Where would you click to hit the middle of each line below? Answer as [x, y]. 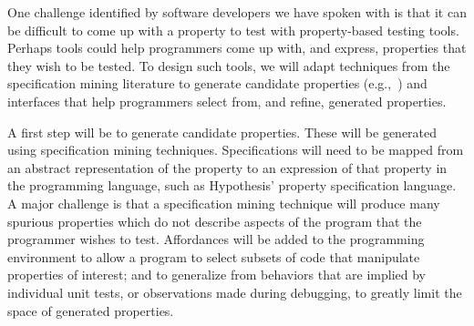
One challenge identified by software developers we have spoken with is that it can [237, 12]
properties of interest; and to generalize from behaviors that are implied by [217, 275]
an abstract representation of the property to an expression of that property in [227, 167]
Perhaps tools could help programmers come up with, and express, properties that [237, 48]
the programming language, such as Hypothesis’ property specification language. [232, 185]
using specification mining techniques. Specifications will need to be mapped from [236, 150]
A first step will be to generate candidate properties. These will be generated [222, 132]
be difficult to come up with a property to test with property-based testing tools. [233, 30]
